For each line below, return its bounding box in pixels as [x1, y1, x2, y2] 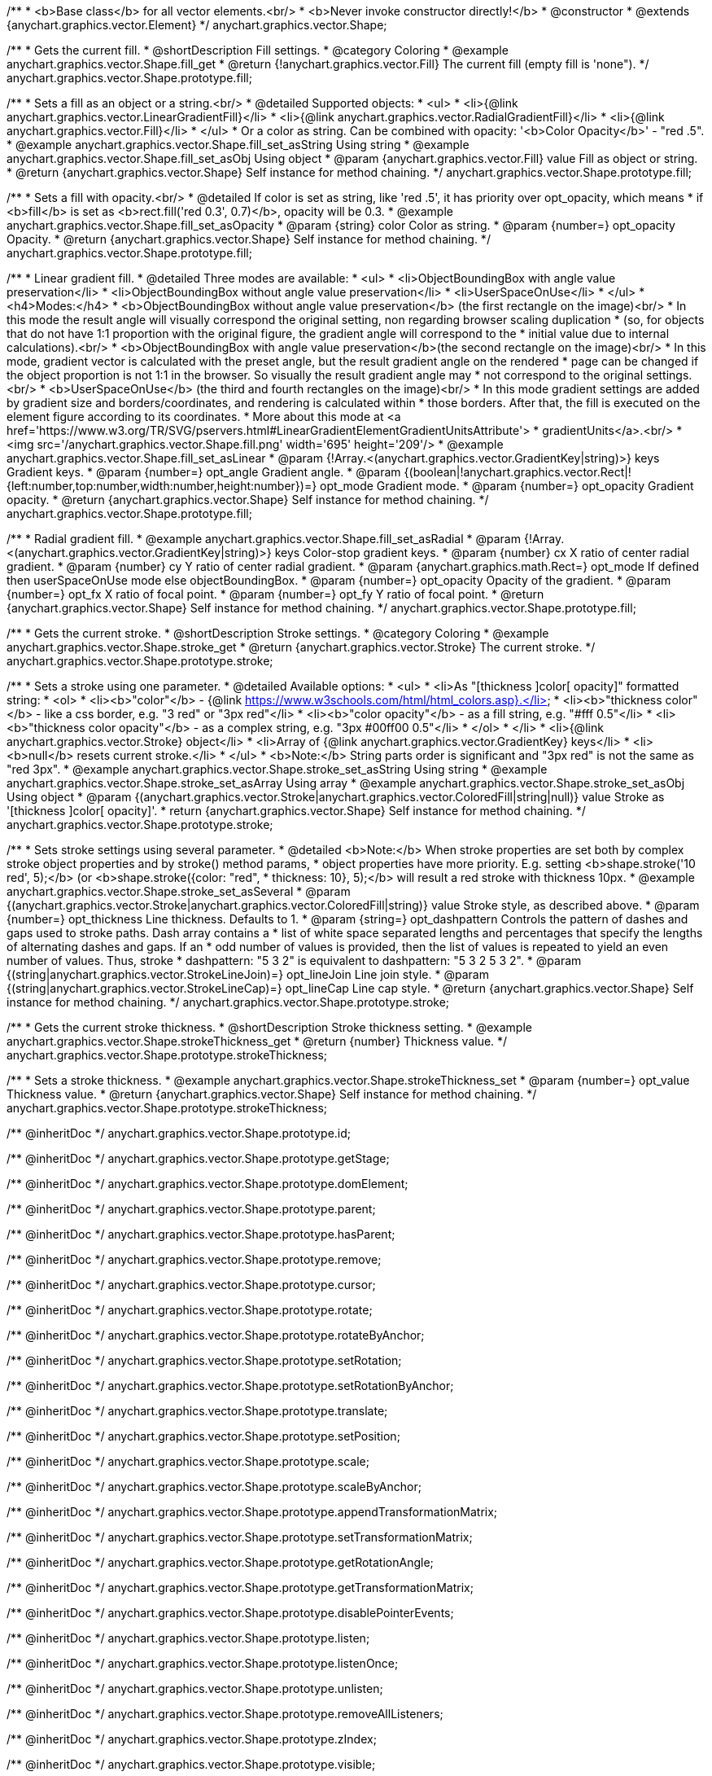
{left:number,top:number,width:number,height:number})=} [7, 479, 317, 493]
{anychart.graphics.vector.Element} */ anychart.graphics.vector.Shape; [7, 18, 387, 32]
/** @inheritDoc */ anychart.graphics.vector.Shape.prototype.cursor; [7, 1278, 376, 1291]
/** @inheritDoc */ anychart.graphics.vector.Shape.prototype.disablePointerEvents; [7, 1606, 454, 1620]
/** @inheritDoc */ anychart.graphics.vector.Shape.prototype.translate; [7, 1404, 388, 1418]
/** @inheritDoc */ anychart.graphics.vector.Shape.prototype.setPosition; [7, 1429, 400, 1443]
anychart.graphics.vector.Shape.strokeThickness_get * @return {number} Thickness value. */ [7, 1034, 508, 1048]
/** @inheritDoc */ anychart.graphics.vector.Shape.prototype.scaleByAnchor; [7, 1480, 422, 1493]
